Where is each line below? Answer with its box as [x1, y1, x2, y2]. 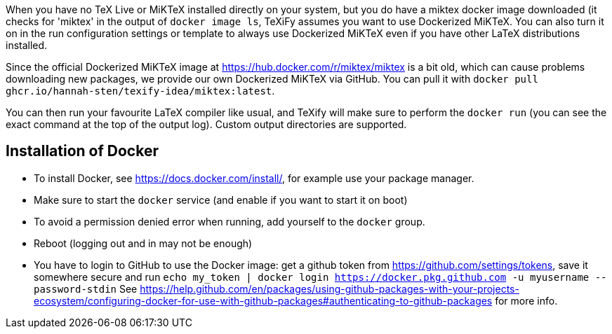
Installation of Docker [6, 142, 159, 160]
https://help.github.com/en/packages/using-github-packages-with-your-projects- [140, 282, 519, 295]
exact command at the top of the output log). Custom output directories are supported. [6, 118, 407, 130]
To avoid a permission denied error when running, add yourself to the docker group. [34, 215, 425, 228]
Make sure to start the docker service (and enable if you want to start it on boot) [34, 193, 408, 206]
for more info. [495, 294, 558, 307]
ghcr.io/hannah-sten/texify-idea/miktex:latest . [6, 85, 275, 97]
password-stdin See [34, 282, 138, 295]
